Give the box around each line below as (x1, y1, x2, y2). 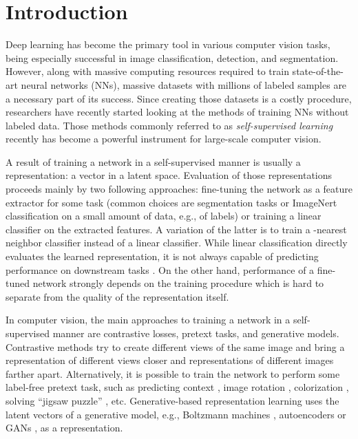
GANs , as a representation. (6, 420, 123, 435)
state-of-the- (292, 64, 344, 78)
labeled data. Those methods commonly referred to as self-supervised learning (6, 118, 333, 132)
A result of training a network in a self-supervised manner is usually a (6, 154, 301, 169)
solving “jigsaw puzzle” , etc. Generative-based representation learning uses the (6, 393, 339, 407)
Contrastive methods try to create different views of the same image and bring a (6, 339, 345, 354)
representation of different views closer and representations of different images (6, 353, 334, 367)
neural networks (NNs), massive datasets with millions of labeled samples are (21, 77, 347, 92)
